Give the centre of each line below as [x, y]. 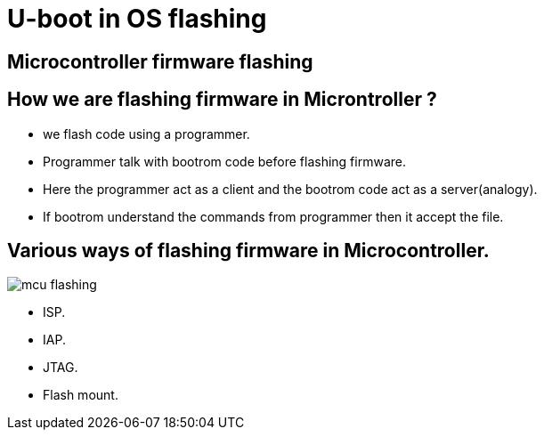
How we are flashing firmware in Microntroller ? [222, 100]
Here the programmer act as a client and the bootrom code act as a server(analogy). [290, 189]
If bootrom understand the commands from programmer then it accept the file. [273, 216]
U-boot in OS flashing [137, 19]
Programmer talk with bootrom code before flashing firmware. [224, 161]
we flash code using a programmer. [146, 134]
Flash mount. [81, 395]
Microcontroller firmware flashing [160, 61]
